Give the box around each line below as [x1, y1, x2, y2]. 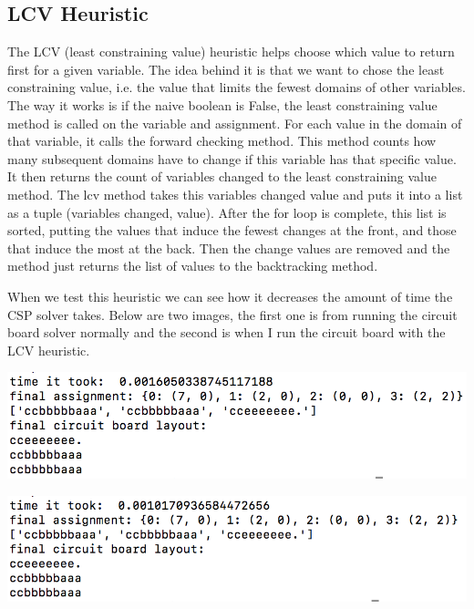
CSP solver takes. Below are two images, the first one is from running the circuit [7, 304, 458, 324]
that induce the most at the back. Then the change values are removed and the [7, 238, 450, 257]
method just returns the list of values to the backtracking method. [7, 256, 378, 275]
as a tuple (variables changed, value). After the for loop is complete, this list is [7, 202, 447, 222]
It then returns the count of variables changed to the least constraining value [7, 167, 438, 186]
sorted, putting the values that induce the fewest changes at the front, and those [7, 221, 457, 240]
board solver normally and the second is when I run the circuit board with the [7, 323, 446, 342]
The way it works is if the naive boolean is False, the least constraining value [7, 95, 438, 114]
